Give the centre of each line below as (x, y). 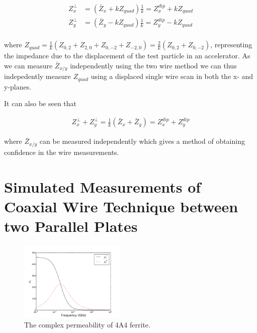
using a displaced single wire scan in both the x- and (172, 76)
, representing (231, 45)
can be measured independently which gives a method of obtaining (142, 141)
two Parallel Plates (71, 226)
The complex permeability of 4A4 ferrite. (87, 324)
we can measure (28, 65)
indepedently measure (37, 76)
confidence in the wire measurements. (62, 152)
